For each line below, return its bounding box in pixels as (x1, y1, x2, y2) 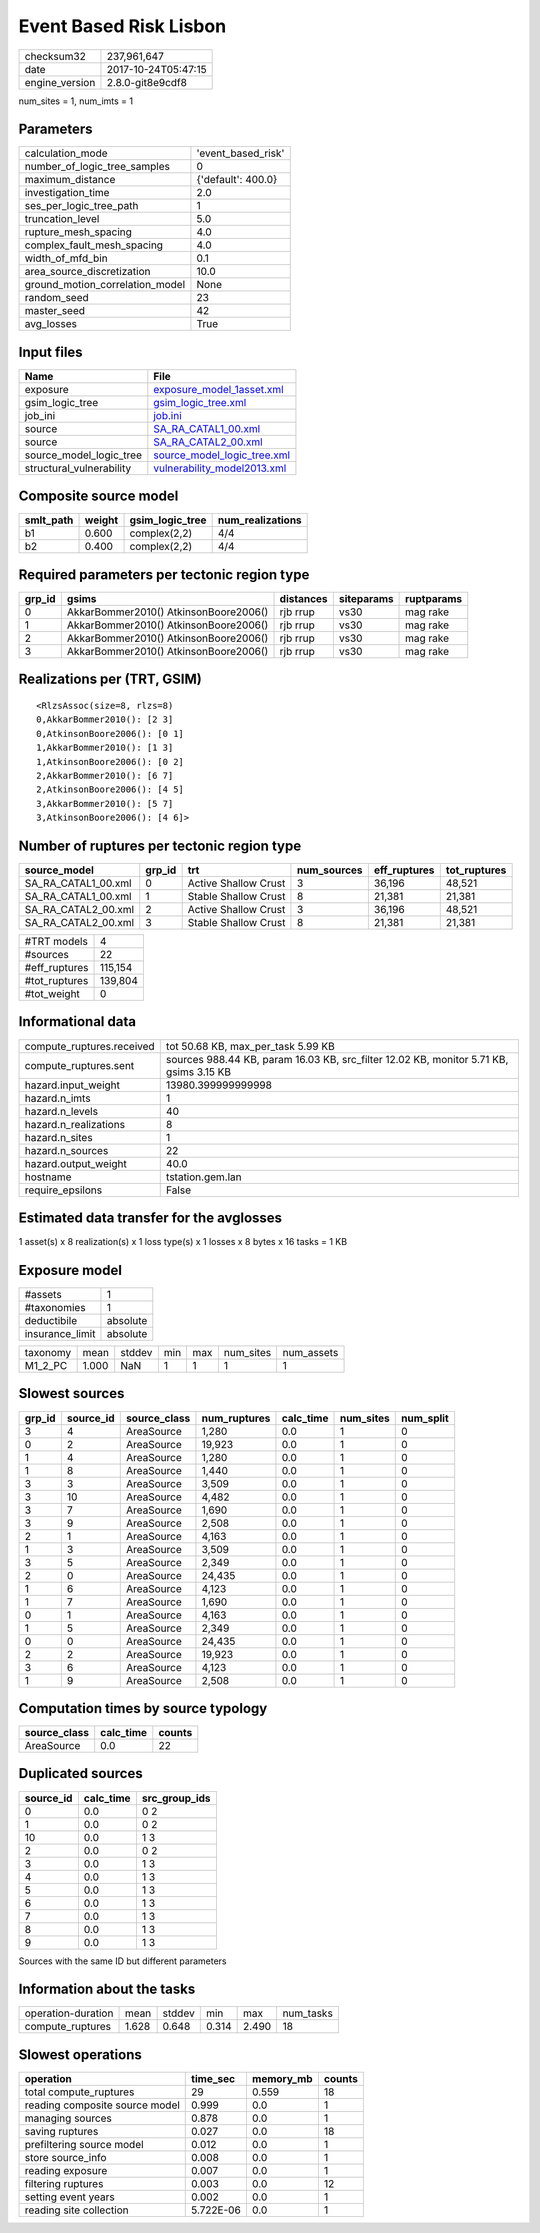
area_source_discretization (24, 265, 151, 279)
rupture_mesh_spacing (24, 225, 132, 239)
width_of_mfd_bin (24, 251, 109, 265)
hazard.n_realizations (24, 1117, 125, 1131)
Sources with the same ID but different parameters (18, 1955, 227, 1967)
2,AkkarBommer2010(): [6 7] (36, 770, 174, 781)
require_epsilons (24, 1183, 103, 1197)
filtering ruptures (24, 2176, 104, 2190)
